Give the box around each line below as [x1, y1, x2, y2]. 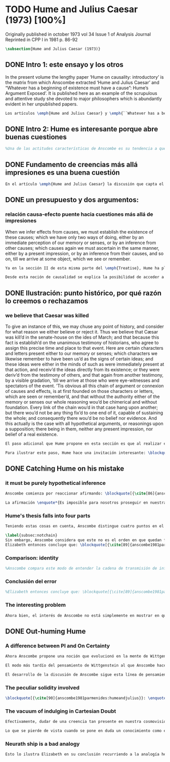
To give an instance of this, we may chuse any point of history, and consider [5, 323, 164, 329]
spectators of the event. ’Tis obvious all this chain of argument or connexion [5, 383, 164, 389]
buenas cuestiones [5, 132, 67, 141]
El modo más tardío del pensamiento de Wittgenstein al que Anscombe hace [5, 663, 166, 668]
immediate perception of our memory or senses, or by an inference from [5, 240, 156, 246]
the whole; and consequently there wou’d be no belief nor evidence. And [5, 415, 157, 421]
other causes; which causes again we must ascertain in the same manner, [5, 245, 159, 251]
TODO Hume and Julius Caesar [5, 4, 138, 15]
